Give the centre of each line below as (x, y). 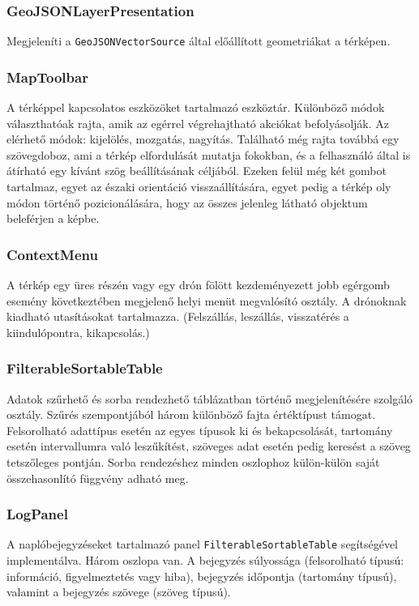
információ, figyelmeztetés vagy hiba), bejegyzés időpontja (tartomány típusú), (202, 576)
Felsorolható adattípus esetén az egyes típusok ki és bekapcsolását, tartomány (200, 430)
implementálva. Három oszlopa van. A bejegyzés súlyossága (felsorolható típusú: (205, 560)
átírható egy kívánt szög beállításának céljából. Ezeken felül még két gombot (197, 171)
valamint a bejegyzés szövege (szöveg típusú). (119, 592)
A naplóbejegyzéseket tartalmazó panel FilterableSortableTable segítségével (202, 544)
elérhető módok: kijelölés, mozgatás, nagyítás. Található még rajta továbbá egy (203, 139)
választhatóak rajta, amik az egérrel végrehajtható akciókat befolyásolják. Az (198, 123)
